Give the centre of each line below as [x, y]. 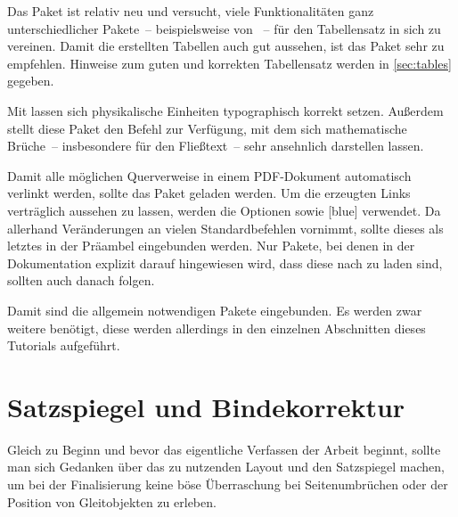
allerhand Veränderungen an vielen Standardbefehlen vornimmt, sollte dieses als [225, 228]
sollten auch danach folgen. [81, 280]
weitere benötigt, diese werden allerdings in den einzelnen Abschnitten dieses [217, 328]
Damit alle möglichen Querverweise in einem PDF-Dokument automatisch [209, 175]
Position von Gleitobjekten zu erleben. [112, 501]
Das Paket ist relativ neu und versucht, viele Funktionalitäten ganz [191, 11]
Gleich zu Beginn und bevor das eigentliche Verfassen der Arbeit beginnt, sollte [224, 449]
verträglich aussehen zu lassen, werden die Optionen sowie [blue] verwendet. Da [224, 210]
